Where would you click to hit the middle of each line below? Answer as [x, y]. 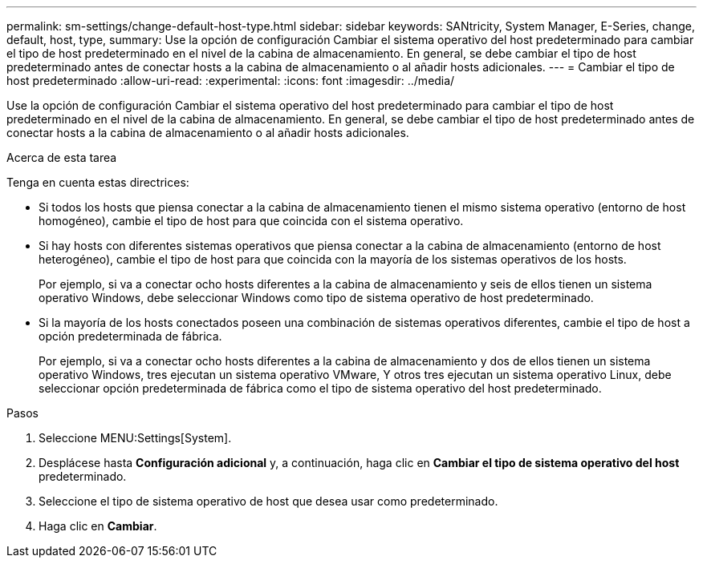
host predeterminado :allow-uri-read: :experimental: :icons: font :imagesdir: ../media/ [231, 81]
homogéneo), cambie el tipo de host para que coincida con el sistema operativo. [251, 221]
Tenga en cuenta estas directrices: [98, 182]
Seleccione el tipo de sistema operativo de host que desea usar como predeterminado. [268, 501]
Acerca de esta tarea [62, 157]
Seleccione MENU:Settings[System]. [135, 438]
